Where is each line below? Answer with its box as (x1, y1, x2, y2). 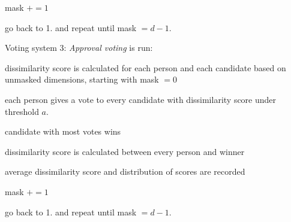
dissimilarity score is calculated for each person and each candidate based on (5, 61, 286, 74)
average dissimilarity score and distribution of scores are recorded (5, 165, 245, 178)
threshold (5, 105, 39, 117)
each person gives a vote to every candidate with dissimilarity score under (5, 93, 277, 105)
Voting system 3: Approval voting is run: (5, 41, 153, 54)
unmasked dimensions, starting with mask (5, 73, 159, 86)
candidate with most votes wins (5, 125, 121, 138)
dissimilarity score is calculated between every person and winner (5, 145, 245, 157)
